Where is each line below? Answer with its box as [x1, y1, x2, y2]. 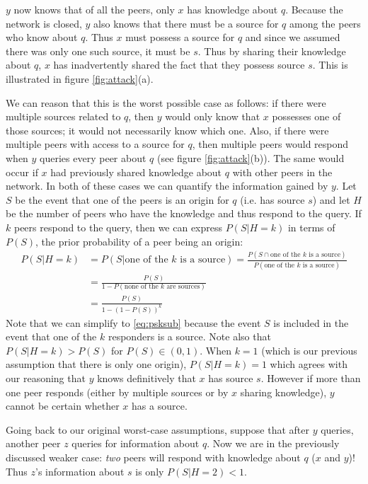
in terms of [287, 219, 335, 234]
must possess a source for [125, 30, 235, 45]
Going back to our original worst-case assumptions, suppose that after [6, 422, 309, 437]
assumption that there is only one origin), [6, 357, 187, 371]
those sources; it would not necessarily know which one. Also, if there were [6, 122, 329, 137]
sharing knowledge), [240, 384, 327, 399]
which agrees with [270, 357, 347, 371]
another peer [6, 436, 61, 451]
